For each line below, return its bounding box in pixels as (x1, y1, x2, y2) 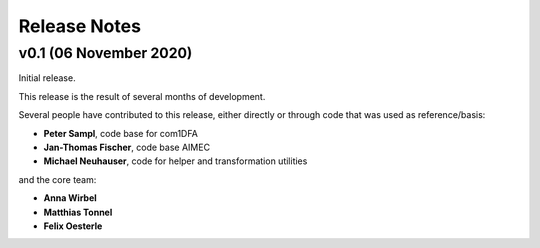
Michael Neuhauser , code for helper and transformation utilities (43, 155, 308, 167)
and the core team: (18, 173, 97, 185)
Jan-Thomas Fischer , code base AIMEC (43, 141, 210, 153)
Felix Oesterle (43, 220, 103, 232)
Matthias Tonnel (43, 206, 113, 218)
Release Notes (18, 15, 142, 37)
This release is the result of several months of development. (18, 90, 266, 102)
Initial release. (18, 72, 76, 84)
